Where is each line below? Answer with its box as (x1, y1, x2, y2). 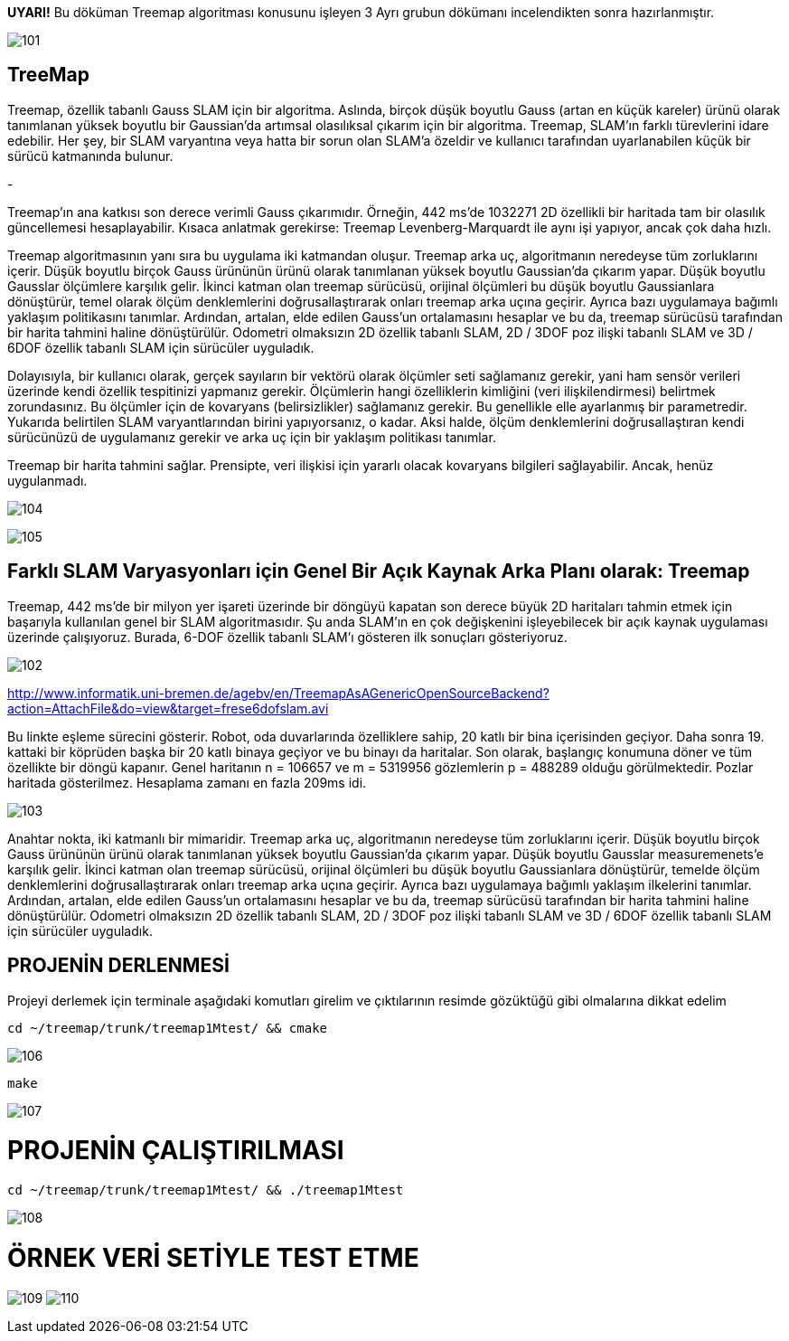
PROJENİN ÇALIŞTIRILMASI (7, 1135, 344, 1166)
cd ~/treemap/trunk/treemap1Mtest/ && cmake (7, 1020, 328, 1035)
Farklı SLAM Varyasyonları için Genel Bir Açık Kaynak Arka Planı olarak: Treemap (7, 560, 750, 583)
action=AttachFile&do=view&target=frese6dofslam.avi (7, 700, 329, 716)
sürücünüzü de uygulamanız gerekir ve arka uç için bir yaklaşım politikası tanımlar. (7, 429, 496, 445)
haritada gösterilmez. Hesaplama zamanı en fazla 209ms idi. (7, 774, 367, 790)
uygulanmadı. (7, 472, 88, 488)
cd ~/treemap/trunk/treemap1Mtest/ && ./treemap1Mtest (7, 1183, 404, 1198)
